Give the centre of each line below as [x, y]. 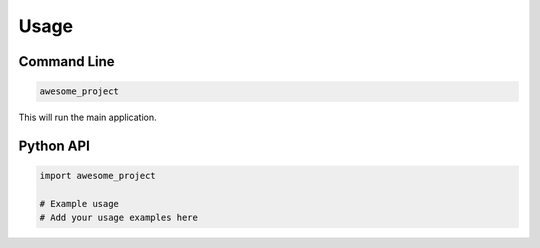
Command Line [66, 61]
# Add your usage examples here [119, 218]
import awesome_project [98, 176]
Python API [54, 145]
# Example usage [79, 203]
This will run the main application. [87, 117]
